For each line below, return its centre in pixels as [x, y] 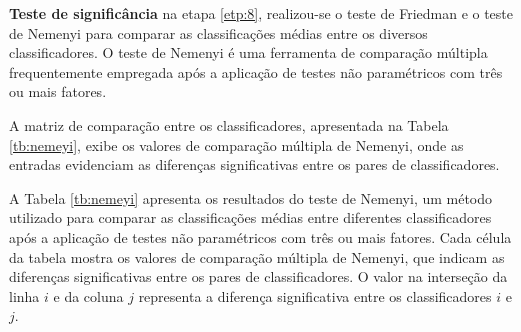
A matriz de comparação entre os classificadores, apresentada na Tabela [229, 124]
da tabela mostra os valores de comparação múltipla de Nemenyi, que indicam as [257, 256]
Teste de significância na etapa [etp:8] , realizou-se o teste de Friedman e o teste [261, 13]
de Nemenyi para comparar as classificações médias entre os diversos [218, 32]
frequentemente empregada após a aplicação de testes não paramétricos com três [256, 71]
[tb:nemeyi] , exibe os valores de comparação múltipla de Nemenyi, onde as [236, 144]
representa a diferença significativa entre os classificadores [315, 295]
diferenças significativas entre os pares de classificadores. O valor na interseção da [258, 276]
